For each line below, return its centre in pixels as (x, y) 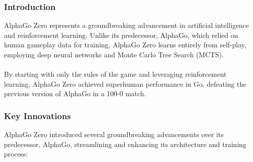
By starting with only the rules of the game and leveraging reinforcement (115, 74)
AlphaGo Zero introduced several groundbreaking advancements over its (114, 134)
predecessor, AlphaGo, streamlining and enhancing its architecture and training (125, 144)
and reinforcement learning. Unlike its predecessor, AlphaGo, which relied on (121, 35)
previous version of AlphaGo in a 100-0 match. (75, 93)
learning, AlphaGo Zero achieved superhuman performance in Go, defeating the (125, 83)
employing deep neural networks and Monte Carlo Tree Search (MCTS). (114, 54)
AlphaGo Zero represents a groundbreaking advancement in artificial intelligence (126, 25)
